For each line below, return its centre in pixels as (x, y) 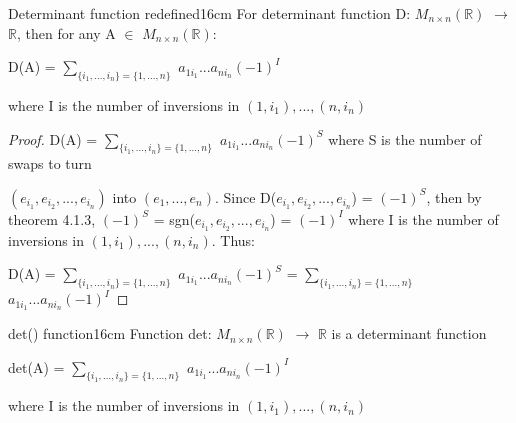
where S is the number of (405, 138)
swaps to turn (50, 163)
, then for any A (66, 32)
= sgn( (174, 218)
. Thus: (233, 239)
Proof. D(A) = (53, 138)
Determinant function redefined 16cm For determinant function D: (209, 13)
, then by (454, 196)
